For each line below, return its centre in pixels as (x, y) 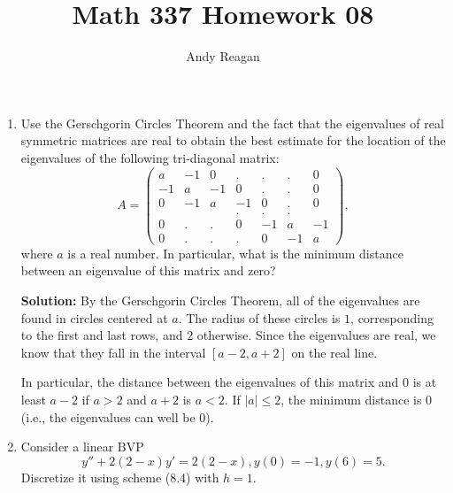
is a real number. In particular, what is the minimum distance (235, 253)
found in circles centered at (94, 317)
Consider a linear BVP (82, 447)
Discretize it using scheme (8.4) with (120, 477)
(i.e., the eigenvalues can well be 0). (117, 416)
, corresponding (392, 317)
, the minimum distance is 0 (357, 399)
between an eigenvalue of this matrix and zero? (148, 270)
